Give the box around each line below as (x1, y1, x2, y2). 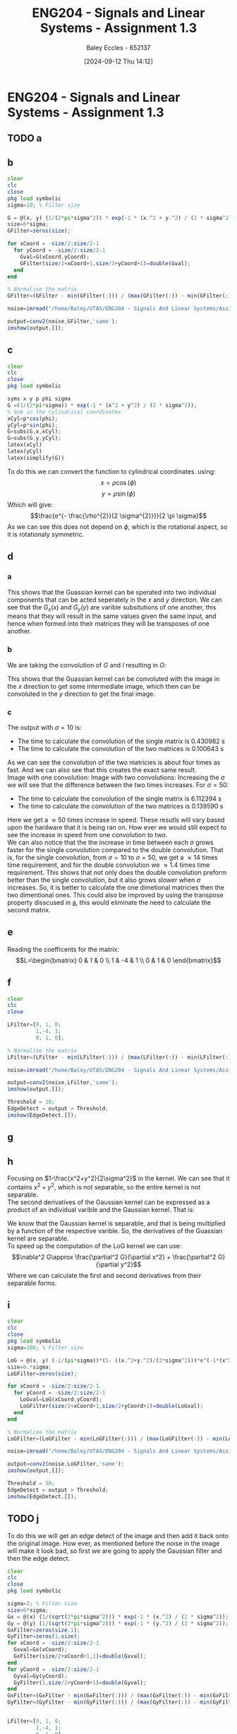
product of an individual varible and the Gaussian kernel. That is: (7, 1205, 195, 1214)
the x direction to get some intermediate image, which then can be (7, 682, 200, 690)
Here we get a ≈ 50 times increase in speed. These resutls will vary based (7, 815, 225, 824)
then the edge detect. (7, 1554, 71, 1562)
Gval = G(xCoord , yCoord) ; (20, 253, 90, 260)
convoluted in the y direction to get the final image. (7, 689, 155, 698)
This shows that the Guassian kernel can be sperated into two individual (7, 588, 217, 596)
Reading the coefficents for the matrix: (7, 945, 120, 953)
